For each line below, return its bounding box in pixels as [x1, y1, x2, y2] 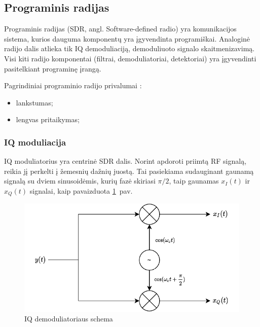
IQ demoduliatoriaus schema [24, 313, 113, 324]
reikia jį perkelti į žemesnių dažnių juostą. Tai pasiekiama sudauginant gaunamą [4, 165, 254, 176]
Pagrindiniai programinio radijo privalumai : [4, 80, 142, 91]
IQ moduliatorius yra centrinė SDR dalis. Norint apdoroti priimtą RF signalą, [4, 156, 247, 166]
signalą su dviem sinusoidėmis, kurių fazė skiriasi [4, 175, 156, 186]
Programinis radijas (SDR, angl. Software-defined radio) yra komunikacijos [4, 23, 237, 34]
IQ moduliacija [4, 135, 66, 148]
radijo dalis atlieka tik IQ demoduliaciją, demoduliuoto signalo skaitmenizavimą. [4, 43, 255, 54]
